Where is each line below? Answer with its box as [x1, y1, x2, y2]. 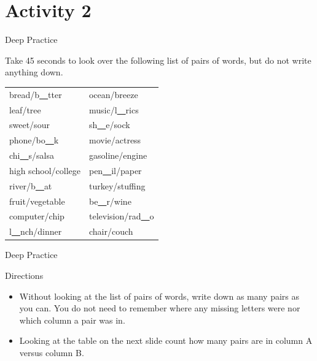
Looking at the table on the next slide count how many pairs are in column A [19, 334, 313, 347]
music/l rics [88, 103, 139, 116]
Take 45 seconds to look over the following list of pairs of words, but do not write [5, 53, 311, 66]
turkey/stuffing [88, 179, 146, 192]
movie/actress [88, 134, 141, 146]
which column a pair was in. [19, 313, 125, 326]
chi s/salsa [9, 149, 54, 162]
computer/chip [9, 210, 65, 222]
